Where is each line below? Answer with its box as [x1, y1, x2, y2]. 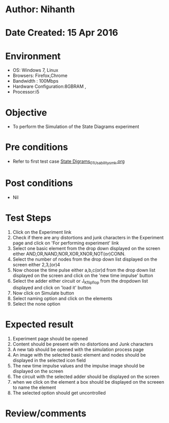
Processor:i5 [12, 89, 40, 95]
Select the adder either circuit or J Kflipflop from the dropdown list [12, 278, 148, 285]
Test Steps [5, 212, 52, 224]
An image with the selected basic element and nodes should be [12, 352, 146, 358]
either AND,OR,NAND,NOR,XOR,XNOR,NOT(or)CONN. [12, 251, 126, 257]
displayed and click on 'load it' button [12, 284, 92, 290]
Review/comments [5, 407, 87, 419]
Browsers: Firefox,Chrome [12, 72, 68, 79]
